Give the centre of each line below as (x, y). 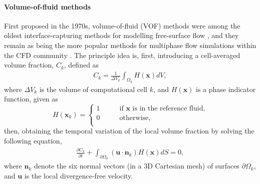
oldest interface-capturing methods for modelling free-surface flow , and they (121, 35)
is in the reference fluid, (169, 108)
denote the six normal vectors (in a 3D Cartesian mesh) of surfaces (137, 166)
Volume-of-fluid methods (48, 6)
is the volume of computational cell (93, 89)
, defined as (81, 65)
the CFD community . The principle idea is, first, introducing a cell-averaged (122, 55)
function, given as (31, 99)
